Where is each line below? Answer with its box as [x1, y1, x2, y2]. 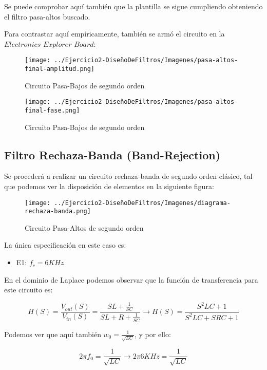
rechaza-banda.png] [25, 208, 91, 215]
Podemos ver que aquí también [4, 328, 101, 339]
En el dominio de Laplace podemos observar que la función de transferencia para [4, 274, 258, 285]
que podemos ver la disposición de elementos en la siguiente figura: [4, 180, 214, 191]
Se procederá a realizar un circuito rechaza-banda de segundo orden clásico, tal [4, 171, 253, 181]
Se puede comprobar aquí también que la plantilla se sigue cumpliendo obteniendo [4, 1, 263, 11]
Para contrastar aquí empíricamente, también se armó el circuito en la [4, 28, 225, 39]
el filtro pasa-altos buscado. [4, 11, 90, 22]
